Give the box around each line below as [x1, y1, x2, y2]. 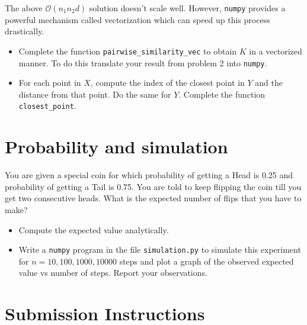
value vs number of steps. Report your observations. [18, 266, 207, 279]
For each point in [18, 76, 81, 89]
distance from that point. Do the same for [18, 88, 171, 100]
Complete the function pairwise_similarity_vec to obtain [18, 44, 237, 57]
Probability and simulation [5, 134, 228, 159]
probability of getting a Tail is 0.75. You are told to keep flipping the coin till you [5, 180, 302, 192]
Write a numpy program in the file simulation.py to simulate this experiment [18, 243, 301, 256]
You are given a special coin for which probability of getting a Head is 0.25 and [5, 169, 293, 181]
